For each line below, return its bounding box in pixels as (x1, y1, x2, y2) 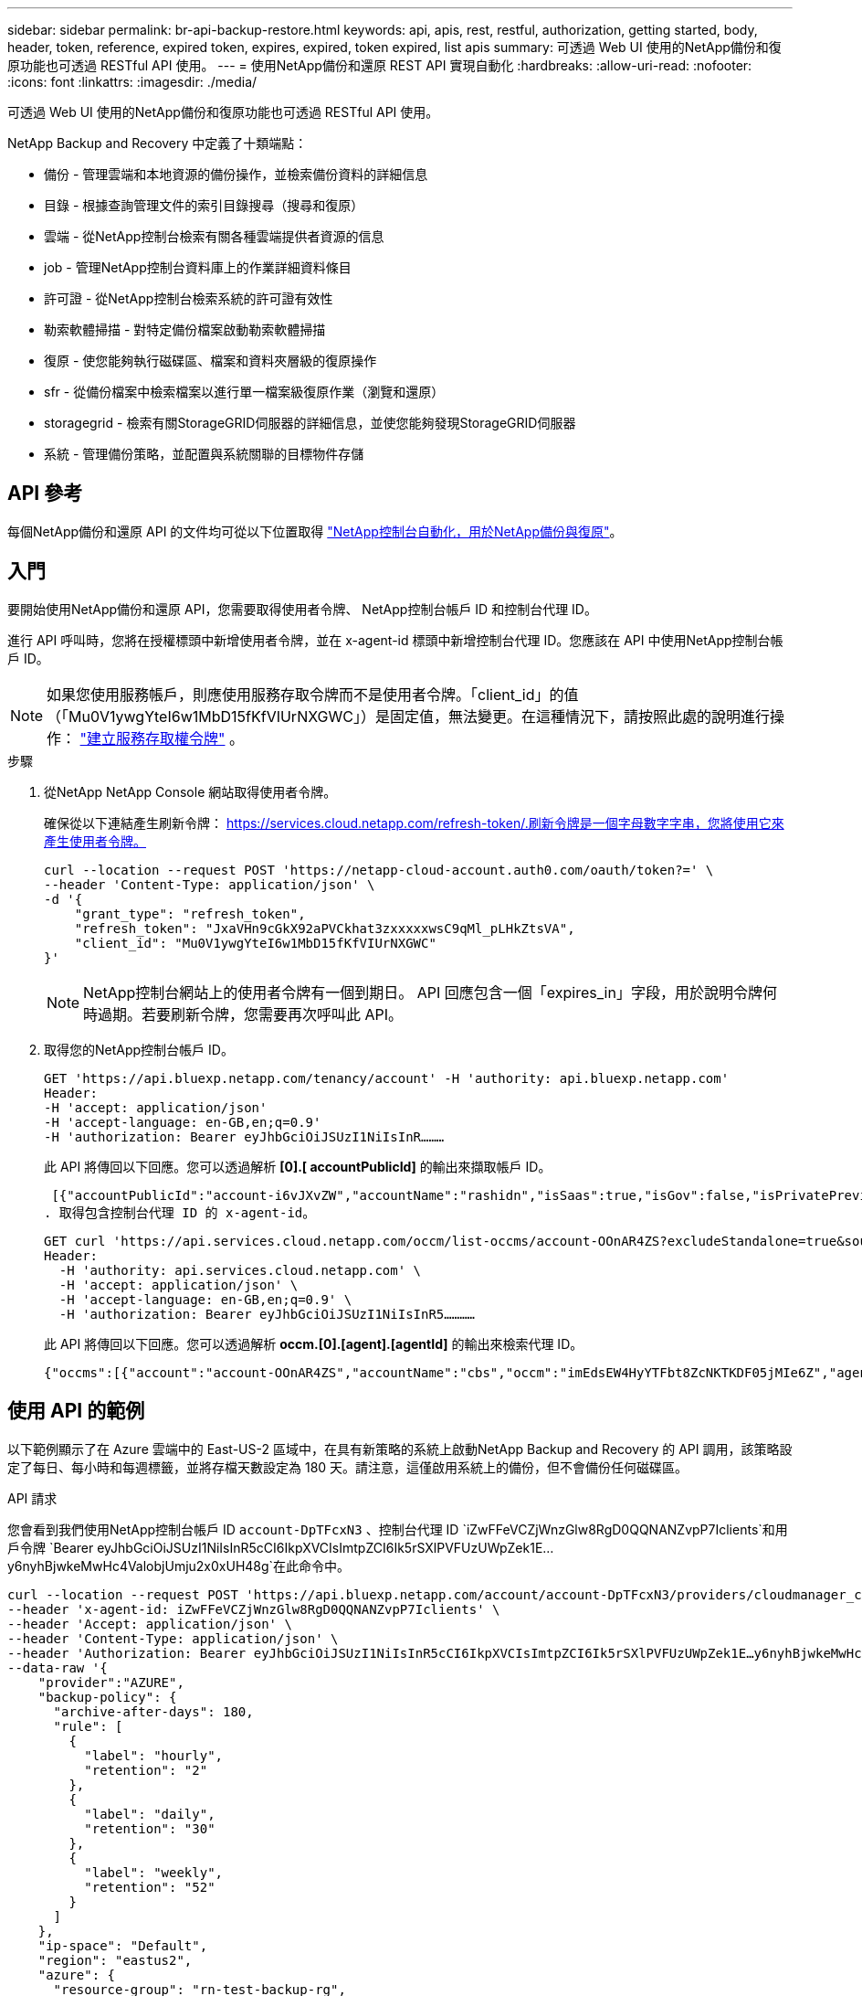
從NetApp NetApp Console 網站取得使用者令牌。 (44, 783, 337, 800)
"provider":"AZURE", (37, 1674, 184, 1690)
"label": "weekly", (84, 1864, 224, 1880)
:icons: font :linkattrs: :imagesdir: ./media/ (7, 74, 258, 90)
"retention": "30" (84, 1821, 215, 1836)
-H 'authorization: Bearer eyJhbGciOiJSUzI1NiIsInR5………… (58, 1306, 476, 1322)
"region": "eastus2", (37, 1952, 193, 1968)
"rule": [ (53, 1718, 123, 1734)
